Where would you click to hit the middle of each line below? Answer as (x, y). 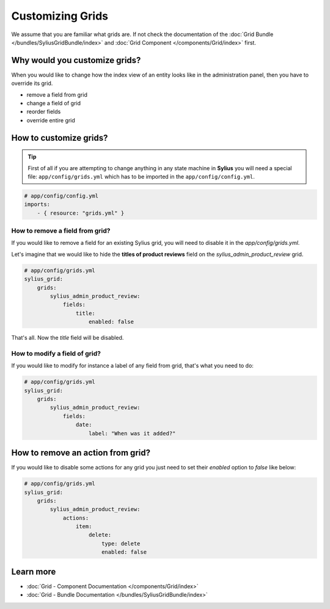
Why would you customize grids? (76, 60)
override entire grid (51, 120)
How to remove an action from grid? (81, 453)
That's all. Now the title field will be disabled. (68, 338)
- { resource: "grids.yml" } (81, 213)
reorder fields (44, 112)
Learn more (34, 571)
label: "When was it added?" (132, 433)
